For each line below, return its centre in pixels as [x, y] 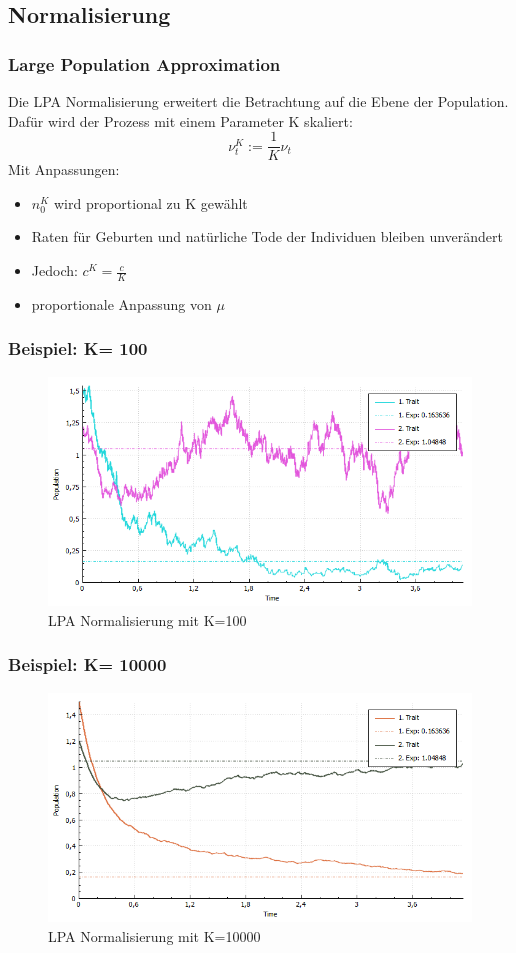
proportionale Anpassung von [121, 303]
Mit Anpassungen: [64, 169]
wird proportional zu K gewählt [150, 202]
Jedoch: [54, 270]
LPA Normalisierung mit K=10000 [154, 935]
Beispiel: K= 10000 [87, 664]
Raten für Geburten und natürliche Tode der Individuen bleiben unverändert [267, 236]
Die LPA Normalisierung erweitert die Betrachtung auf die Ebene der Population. [258, 101]
